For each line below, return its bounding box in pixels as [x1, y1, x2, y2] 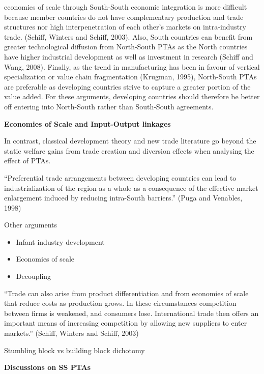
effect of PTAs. [4, 155, 51, 166]
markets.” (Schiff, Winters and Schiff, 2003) [4, 328, 139, 338]
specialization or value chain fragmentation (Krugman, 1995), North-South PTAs [4, 71, 257, 82]
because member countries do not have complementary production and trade [4, 11, 244, 22]
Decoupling [16, 271, 51, 281]
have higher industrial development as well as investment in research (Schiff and [4, 51, 253, 62]
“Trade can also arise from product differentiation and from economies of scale [4, 287, 249, 298]
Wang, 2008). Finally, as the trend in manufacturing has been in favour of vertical [4, 61, 260, 72]
